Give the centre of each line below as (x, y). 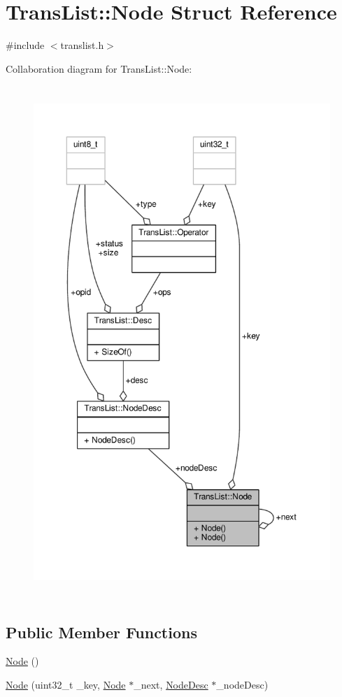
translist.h (82, 45)
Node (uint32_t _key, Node (66, 685)
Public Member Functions (101, 632)
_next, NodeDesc (171, 685)
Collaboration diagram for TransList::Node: (99, 68)
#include (25, 45)
